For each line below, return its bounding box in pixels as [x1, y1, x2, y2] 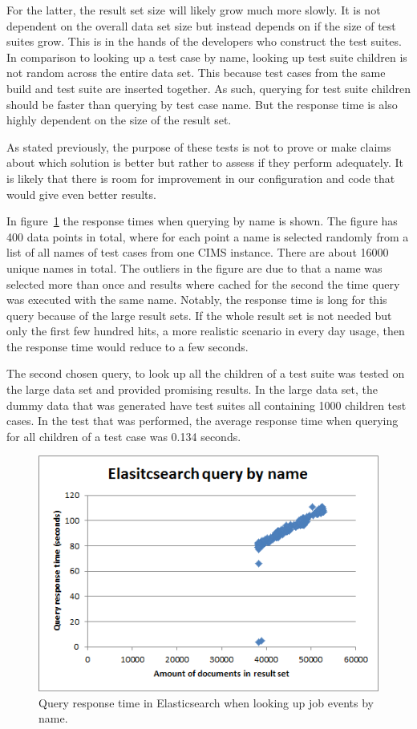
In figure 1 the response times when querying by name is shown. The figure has [6, 213, 398, 229]
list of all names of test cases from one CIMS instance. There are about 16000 [6, 244, 389, 261]
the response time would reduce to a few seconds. [6, 338, 249, 354]
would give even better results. [6, 185, 156, 202]
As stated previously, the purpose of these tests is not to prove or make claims [6, 138, 391, 155]
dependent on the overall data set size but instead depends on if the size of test [6, 17, 396, 34]
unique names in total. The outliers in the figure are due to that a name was [6, 259, 383, 276]
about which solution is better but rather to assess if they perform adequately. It [6, 154, 403, 171]
